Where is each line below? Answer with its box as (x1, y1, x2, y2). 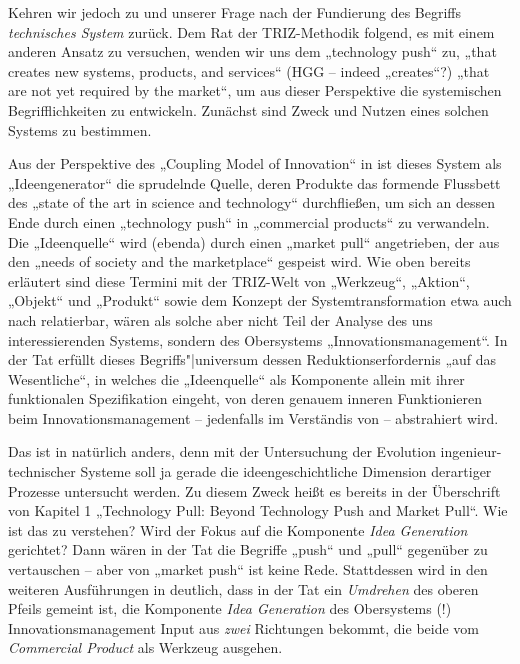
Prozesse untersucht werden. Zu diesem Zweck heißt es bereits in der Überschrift (8, 480, 501, 501)
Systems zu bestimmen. (8, 119, 152, 140)
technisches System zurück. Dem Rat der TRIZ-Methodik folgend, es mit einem (8, 21, 495, 42)
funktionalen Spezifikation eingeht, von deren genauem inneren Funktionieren (8, 388, 483, 409)
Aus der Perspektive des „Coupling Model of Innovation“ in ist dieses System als (8, 153, 502, 174)
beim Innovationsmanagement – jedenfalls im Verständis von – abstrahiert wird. (8, 407, 499, 428)
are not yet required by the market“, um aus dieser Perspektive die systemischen (8, 80, 502, 101)
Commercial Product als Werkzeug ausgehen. (8, 637, 283, 658)
